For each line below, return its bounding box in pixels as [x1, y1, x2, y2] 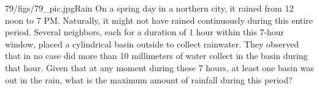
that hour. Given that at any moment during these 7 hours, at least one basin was [5, 61, 314, 74]
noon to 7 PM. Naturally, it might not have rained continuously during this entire [5, 13, 313, 26]
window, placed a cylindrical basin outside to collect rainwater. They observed [5, 37, 299, 50]
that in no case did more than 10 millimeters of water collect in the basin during [5, 49, 308, 62]
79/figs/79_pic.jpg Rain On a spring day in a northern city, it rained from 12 [5, 2, 294, 14]
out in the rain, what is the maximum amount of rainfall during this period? [5, 73, 293, 86]
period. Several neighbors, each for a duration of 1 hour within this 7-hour [5, 26, 285, 38]
